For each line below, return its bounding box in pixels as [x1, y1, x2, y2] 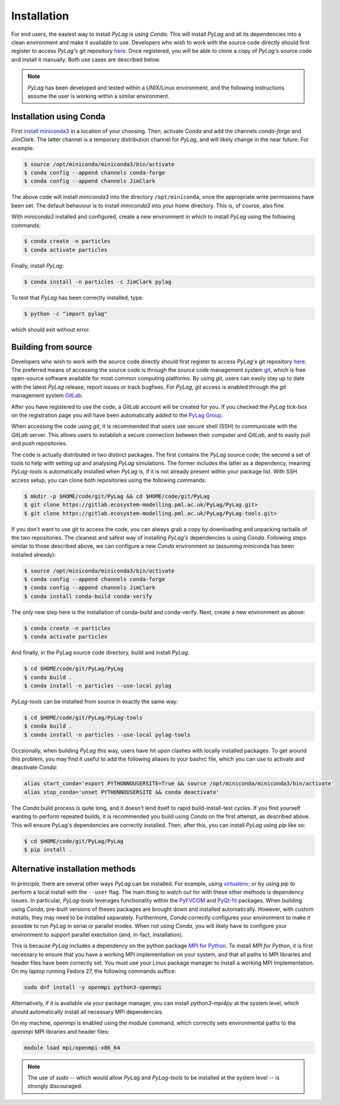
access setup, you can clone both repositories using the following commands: [11, 476, 206, 484]
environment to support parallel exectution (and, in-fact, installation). [11, 931, 183, 938]
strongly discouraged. [27, 1082, 83, 1090]
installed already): [11, 551, 56, 558]
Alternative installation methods [11, 864, 136, 874]
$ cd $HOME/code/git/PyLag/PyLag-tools [24, 714, 143, 721]
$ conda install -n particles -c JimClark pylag [24, 278, 172, 285]
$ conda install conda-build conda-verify [24, 593, 152, 599]
